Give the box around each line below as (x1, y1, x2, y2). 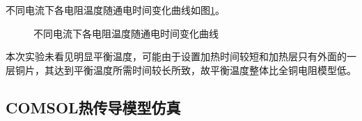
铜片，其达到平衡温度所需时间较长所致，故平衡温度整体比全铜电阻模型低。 (15, 62, 356, 77)
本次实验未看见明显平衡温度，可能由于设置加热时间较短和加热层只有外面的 (6, 49, 347, 64)
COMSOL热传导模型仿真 (6, 96, 181, 118)
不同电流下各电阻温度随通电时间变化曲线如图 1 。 (6, 3, 225, 17)
